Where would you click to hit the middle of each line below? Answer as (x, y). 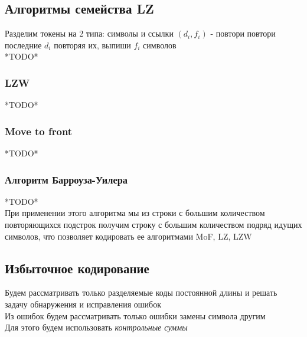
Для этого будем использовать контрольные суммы (96, 327)
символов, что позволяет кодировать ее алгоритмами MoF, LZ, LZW (128, 236)
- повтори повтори (243, 33)
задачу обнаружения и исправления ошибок (83, 304)
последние (23, 45)
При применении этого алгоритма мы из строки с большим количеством (135, 213)
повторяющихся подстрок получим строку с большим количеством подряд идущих (153, 225)
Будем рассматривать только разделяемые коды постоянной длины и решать (141, 292)
